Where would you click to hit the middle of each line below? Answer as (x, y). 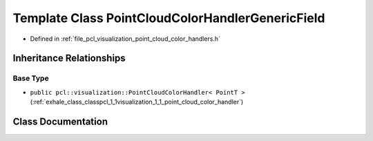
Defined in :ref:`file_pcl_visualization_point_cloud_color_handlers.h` (125, 39)
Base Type (31, 78)
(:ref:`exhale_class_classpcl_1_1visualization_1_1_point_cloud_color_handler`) (137, 102)
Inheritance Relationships (69, 58)
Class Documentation (60, 121)
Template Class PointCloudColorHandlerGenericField (169, 18)
